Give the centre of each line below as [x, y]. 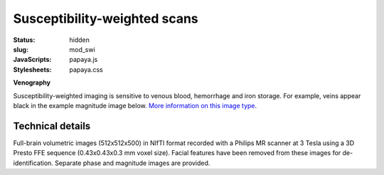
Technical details [52, 126]
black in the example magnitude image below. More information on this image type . [135, 105]
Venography [32, 83]
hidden [80, 40]
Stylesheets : [32, 69]
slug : [21, 49]
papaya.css [86, 69]
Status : [24, 40]
